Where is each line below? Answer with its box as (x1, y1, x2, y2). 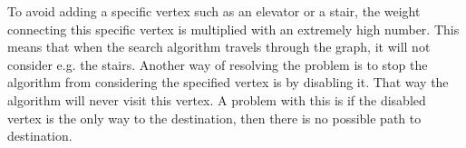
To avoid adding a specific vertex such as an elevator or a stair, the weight (7, 2, 421, 20)
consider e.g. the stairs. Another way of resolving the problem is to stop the (7, 54, 428, 74)
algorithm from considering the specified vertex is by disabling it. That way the (7, 73, 449, 92)
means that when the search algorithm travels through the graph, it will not (7, 37, 431, 56)
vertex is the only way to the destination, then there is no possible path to (7, 108, 422, 127)
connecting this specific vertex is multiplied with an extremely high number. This (7, 19, 460, 38)
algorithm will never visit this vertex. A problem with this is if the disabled (7, 90, 426, 109)
